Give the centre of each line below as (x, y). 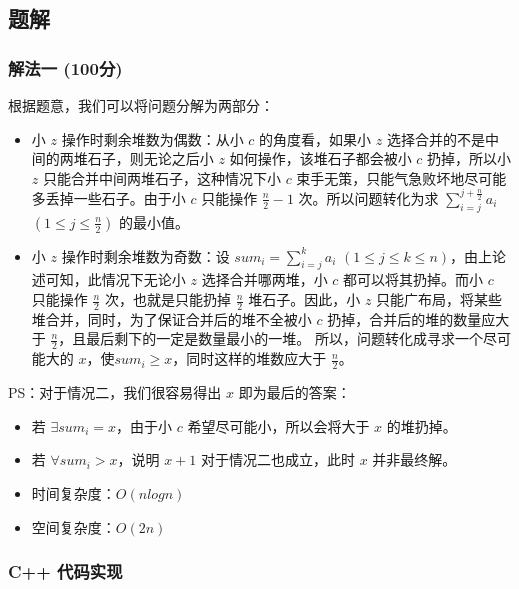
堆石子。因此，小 (304, 299)
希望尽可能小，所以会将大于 (278, 425)
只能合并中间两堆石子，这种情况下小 (161, 177)
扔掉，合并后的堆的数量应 (411, 318)
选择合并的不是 (435, 138)
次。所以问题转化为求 (368, 197)
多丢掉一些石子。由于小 (108, 197)
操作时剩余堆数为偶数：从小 (152, 138)
